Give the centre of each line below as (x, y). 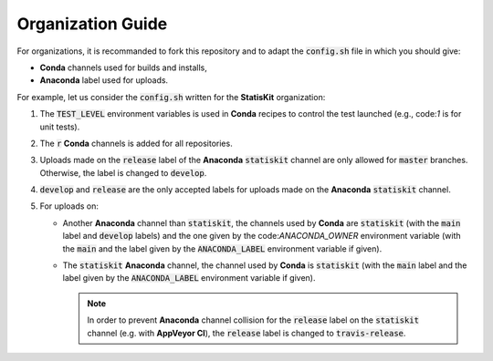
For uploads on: (69, 206)
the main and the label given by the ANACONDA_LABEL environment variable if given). (222, 248)
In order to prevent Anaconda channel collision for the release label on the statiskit (253, 320)
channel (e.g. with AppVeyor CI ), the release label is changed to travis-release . (246, 333)
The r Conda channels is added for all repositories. (136, 143)
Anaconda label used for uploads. (104, 80)
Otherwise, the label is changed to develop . (123, 172)
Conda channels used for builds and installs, (123, 67)
